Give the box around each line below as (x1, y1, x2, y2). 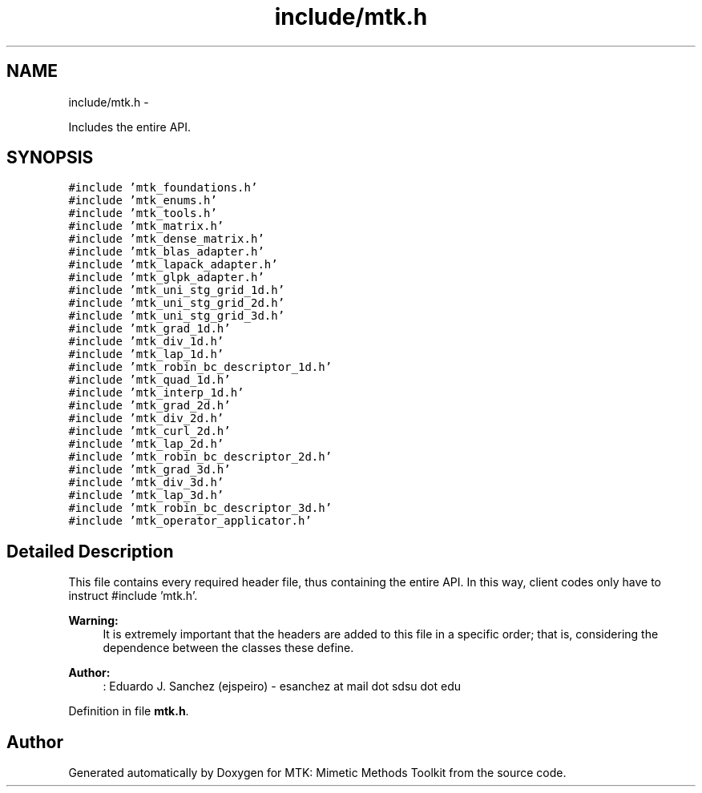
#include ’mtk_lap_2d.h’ (68, 437, 224, 451)
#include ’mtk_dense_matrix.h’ (68, 232, 264, 246)
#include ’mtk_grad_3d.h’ (68, 463, 231, 477)
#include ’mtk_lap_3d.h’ (68, 489, 224, 502)
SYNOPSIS (6, 147, 94, 168)
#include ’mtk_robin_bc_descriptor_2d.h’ (68, 450, 333, 464)
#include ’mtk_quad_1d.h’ (68, 373, 231, 387)
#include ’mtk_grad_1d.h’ (68, 322, 231, 336)
